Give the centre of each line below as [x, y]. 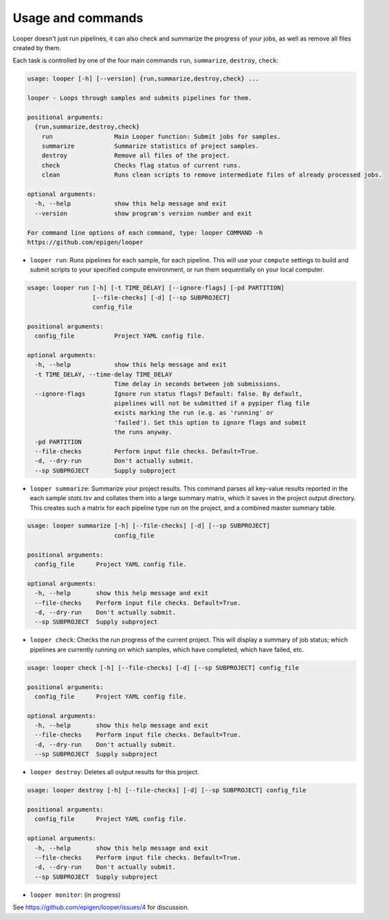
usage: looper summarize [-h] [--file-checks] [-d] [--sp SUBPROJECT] [149, 526]
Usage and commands [78, 18]
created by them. [37, 47]
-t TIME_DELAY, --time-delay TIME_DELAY [103, 374]
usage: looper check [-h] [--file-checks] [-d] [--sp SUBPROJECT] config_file [163, 667]
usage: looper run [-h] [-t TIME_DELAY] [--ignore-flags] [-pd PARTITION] [156, 288]
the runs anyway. [143, 432]
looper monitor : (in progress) [75, 895]
